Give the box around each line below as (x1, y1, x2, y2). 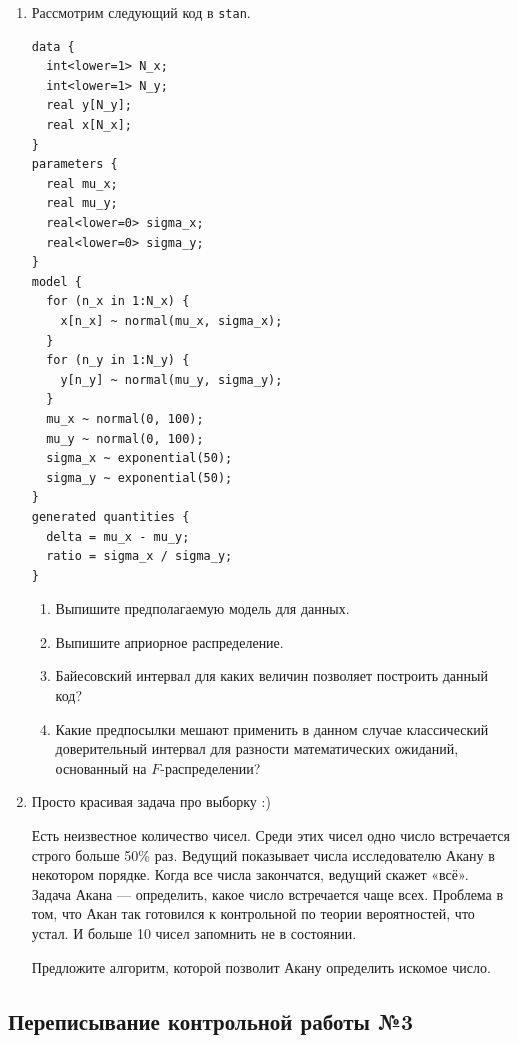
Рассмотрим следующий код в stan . (31, 2, 251, 22)
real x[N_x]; (46, 118, 133, 133)
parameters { (31, 157, 118, 172)
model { (31, 274, 82, 289)
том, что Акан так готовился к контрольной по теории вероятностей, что (31, 903, 475, 924)
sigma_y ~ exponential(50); (46, 470, 233, 485)
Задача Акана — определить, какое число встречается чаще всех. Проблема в (31, 883, 504, 904)
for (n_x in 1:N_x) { (46, 294, 190, 309)
